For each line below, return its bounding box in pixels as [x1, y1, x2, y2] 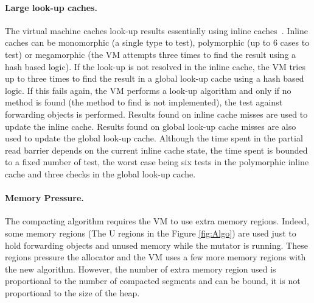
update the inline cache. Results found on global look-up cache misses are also [5, 119, 296, 132]
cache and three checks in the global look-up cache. [5, 167, 196, 180]
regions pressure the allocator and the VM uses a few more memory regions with [5, 251, 306, 263]
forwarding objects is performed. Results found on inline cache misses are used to [5, 107, 308, 120]
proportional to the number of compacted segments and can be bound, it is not [5, 274, 301, 287]
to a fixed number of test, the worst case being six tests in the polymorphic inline [5, 155, 309, 168]
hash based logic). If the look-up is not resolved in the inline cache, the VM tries [5, 60, 305, 73]
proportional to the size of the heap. [5, 286, 140, 299]
